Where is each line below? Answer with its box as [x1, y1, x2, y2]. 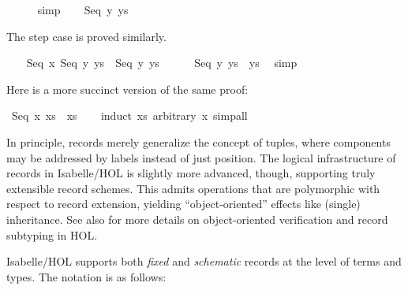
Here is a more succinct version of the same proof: [6, 80, 249, 97]
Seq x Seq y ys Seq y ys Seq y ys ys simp [26, 54, 298, 71]
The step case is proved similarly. [6, 28, 167, 44]
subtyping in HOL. [6, 226, 98, 243]
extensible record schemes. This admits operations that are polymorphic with [6, 180, 380, 196]
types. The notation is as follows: [6, 268, 167, 284]
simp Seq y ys [37, 2, 129, 17]
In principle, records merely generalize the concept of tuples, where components [6, 133, 391, 150]
